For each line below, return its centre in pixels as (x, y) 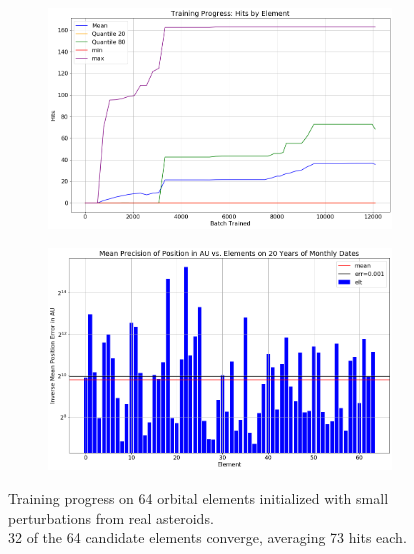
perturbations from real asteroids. (111, 517)
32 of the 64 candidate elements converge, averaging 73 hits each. (207, 537)
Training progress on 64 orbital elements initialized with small (198, 498)
